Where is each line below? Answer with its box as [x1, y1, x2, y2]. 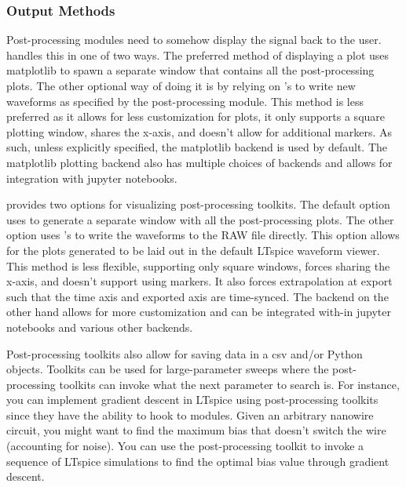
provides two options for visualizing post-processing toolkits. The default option [6, 196, 390, 213]
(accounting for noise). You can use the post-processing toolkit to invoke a [6, 438, 364, 454]
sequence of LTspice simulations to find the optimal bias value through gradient [6, 452, 390, 469]
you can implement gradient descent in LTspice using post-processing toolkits [6, 391, 379, 408]
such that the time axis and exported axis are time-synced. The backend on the [6, 288, 389, 304]
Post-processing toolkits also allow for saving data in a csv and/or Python [6, 345, 363, 362]
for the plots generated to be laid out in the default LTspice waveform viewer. [6, 242, 380, 258]
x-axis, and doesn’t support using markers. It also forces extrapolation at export [6, 273, 393, 289]
